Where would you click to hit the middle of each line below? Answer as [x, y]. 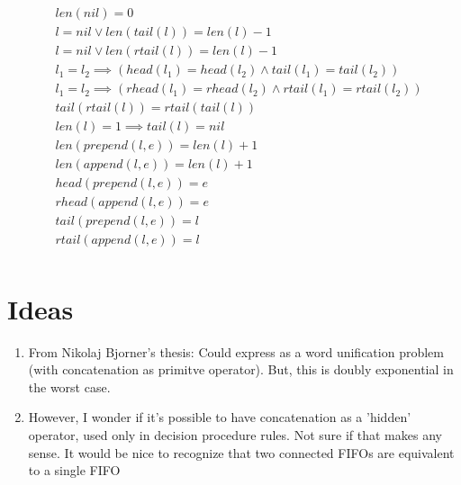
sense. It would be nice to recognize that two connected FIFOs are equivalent [241, 452]
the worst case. [69, 386]
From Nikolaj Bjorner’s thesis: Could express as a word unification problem [236, 351]
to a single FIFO [74, 470]
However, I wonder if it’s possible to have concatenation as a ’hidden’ [220, 417]
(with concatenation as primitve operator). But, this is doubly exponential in [241, 369]
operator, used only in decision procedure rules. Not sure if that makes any [235, 434]
